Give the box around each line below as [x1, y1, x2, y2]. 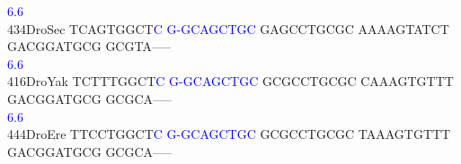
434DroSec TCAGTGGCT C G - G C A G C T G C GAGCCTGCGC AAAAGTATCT [7, 19, 449, 38]
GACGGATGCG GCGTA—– [7, 37, 171, 56]
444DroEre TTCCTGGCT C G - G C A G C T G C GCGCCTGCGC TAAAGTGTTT [7, 125, 451, 143]
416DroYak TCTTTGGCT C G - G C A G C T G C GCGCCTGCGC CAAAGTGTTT [7, 72, 454, 91]
